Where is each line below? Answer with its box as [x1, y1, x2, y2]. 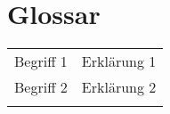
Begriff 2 [14, 77, 68, 98]
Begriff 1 [14, 51, 68, 72]
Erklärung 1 [81, 51, 157, 72]
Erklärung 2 [81, 77, 157, 98]
